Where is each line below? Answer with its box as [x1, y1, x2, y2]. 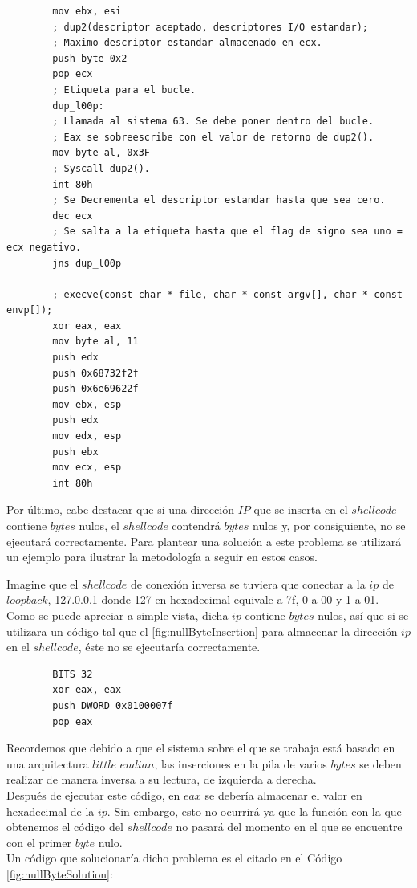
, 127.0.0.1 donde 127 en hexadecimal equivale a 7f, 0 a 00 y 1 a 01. [47, 591, 379, 608]
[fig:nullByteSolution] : [6, 865, 113, 882]
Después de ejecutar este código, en [6, 786, 180, 803]
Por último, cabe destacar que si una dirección [6, 501, 234, 518]
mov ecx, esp [52, 462, 122, 474]
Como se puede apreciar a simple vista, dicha [6, 606, 229, 623]
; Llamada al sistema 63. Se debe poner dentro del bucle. [52, 116, 374, 128]
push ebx [52, 446, 99, 458]
